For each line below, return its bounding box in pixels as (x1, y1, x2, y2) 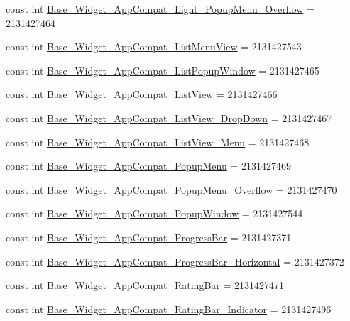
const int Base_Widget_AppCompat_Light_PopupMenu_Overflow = (6, 1, 315, 16)
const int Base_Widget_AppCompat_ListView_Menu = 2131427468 (6, 134, 310, 149)
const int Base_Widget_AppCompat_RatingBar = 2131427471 (6, 278, 285, 293)
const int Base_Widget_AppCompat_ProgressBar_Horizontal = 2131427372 (6, 254, 344, 268)
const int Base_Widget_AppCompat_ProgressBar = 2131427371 (6, 229, 292, 244)
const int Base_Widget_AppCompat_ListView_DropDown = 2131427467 (6, 110, 332, 125)
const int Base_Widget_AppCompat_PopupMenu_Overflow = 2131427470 (6, 182, 337, 197)
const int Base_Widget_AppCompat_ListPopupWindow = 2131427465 (6, 62, 319, 77)
